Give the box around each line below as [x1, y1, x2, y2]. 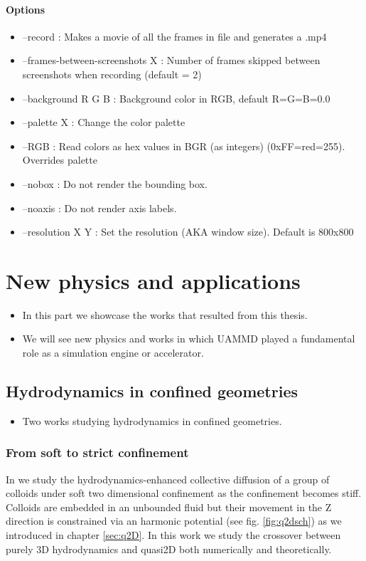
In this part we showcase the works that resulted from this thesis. [22, 307, 308, 322]
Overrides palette [22, 152, 97, 167]
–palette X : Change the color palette [22, 115, 185, 130]
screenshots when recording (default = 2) [22, 66, 202, 81]
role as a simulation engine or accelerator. [22, 345, 204, 360]
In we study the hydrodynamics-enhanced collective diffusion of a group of [6, 471, 330, 486]
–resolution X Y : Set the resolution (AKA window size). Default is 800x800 [22, 224, 354, 239]
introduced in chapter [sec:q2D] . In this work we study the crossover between [6, 528, 341, 542]
